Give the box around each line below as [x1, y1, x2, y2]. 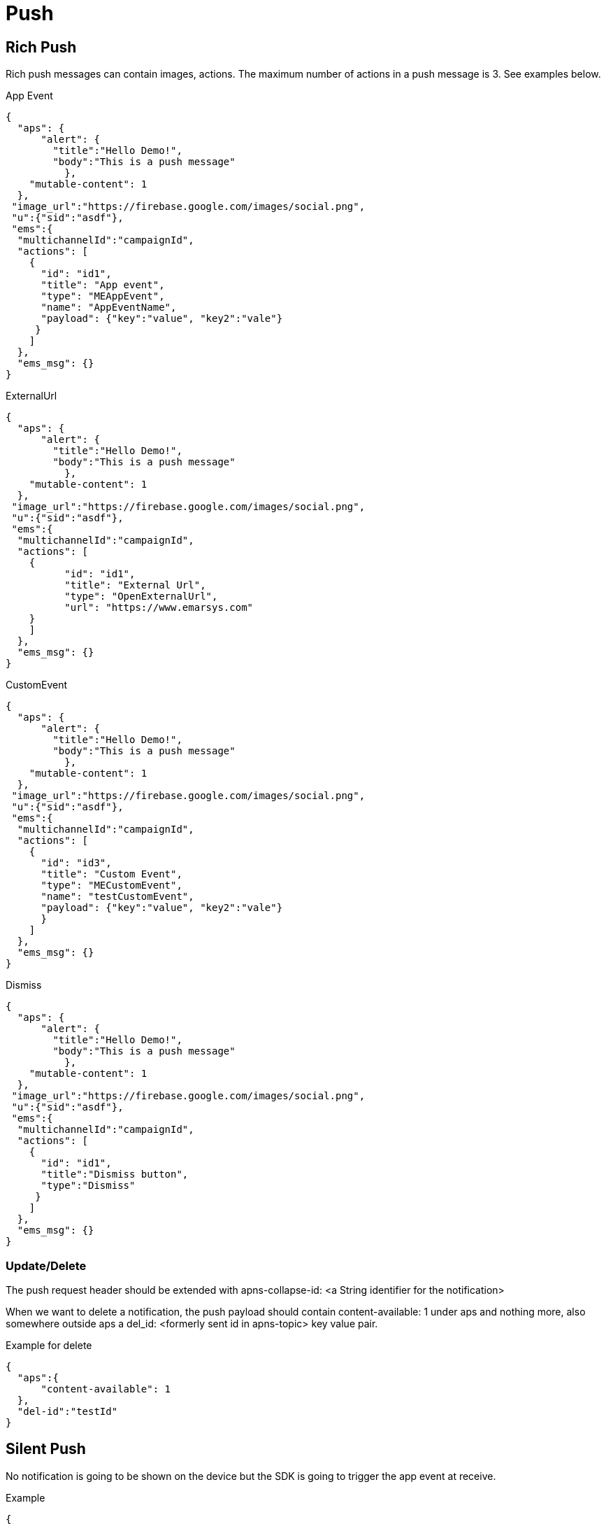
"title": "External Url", [64, 579, 206, 591]
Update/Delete [6, 1258, 87, 1273]
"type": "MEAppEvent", [41, 290, 165, 302]
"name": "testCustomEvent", [41, 891, 194, 903]
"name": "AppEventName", [41, 302, 177, 313]
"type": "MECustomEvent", [41, 880, 182, 891]
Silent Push [6, 1440, 86, 1458]
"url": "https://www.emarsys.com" [64, 602, 254, 614]
